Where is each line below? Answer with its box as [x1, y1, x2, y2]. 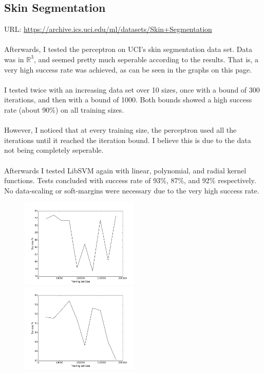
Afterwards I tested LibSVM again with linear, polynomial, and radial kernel [4, 165, 247, 175]
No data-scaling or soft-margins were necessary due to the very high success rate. [4, 185, 259, 196]
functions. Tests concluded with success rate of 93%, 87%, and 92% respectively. [4, 175, 256, 186]
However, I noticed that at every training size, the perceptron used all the [4, 125, 237, 135]
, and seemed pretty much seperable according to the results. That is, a [33, 54, 259, 64]
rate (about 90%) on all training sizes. [4, 104, 124, 115]
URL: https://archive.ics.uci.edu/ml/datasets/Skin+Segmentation [4, 24, 212, 34]
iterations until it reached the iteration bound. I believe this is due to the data [4, 134, 251, 145]
